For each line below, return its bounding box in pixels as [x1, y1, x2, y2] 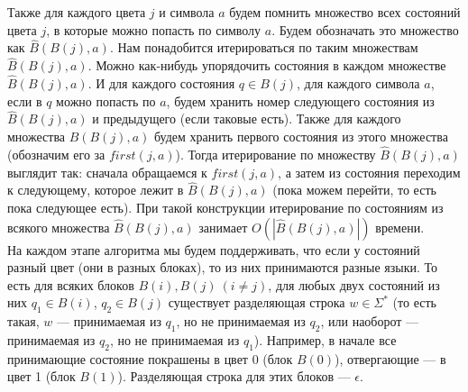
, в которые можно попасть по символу [46, 20, 262, 39]
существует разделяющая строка [168, 293, 345, 312]
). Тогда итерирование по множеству [175, 145, 376, 164]
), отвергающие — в [335, 349, 446, 368]
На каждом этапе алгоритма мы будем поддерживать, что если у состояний [7, 240, 420, 259]
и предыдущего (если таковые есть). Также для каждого [92, 109, 401, 128]
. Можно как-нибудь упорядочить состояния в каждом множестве [87, 56, 446, 75]
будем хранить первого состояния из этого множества [153, 127, 448, 146]
